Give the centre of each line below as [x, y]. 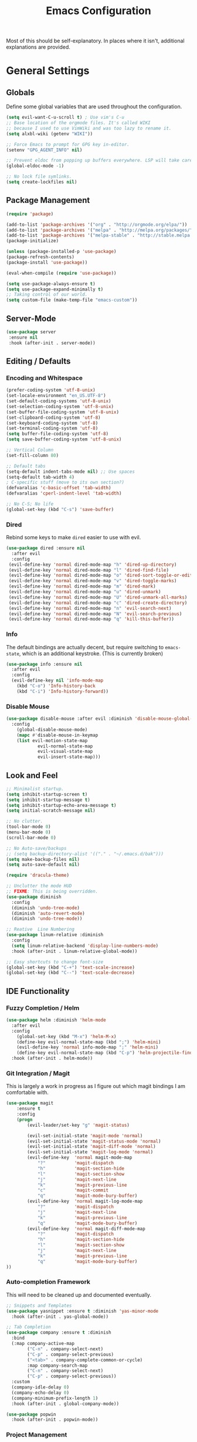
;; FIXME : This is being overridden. [52, 892]
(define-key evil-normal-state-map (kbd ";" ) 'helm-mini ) [89, 1042]
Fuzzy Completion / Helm [43, 1008]
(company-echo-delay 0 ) [40, 1393]
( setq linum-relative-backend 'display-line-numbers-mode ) [85, 946]
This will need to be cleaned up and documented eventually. [79, 1294]
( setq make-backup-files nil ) [43, 859]
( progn [25, 1119]
